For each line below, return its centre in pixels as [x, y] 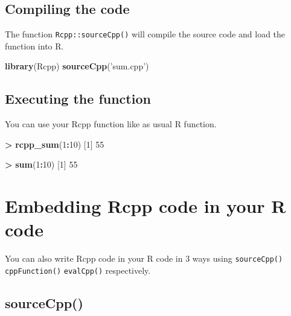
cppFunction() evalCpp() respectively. [78, 270]
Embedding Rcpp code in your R [145, 206]
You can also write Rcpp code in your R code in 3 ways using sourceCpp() [144, 258]
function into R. [34, 46]
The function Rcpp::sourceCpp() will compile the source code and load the [145, 34]
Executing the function [78, 99]
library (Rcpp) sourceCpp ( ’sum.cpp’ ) [77, 66]
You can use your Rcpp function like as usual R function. [111, 124]
